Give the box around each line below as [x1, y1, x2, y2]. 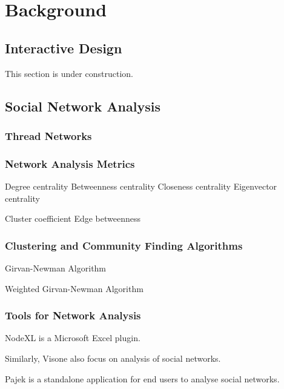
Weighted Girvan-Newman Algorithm [5, 282, 144, 294]
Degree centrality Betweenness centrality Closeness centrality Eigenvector [5, 180, 277, 193]
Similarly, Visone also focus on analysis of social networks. [5, 352, 221, 365]
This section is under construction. [5, 67, 133, 79]
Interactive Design [5, 38, 122, 57]
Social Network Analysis [5, 96, 160, 115]
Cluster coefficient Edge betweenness [5, 212, 141, 225]
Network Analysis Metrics [5, 156, 135, 171]
